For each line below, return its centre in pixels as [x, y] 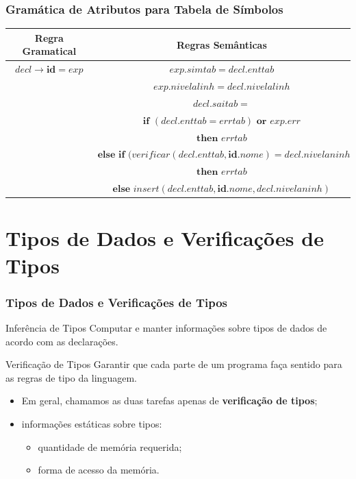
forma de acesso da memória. [99, 470]
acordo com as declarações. [62, 341]
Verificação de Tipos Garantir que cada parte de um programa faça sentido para [174, 364]
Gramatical [49, 51]
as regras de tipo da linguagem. [71, 377]
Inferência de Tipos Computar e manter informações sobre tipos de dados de [166, 327]
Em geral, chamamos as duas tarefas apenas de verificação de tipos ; [169, 401]
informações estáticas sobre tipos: [92, 423]
